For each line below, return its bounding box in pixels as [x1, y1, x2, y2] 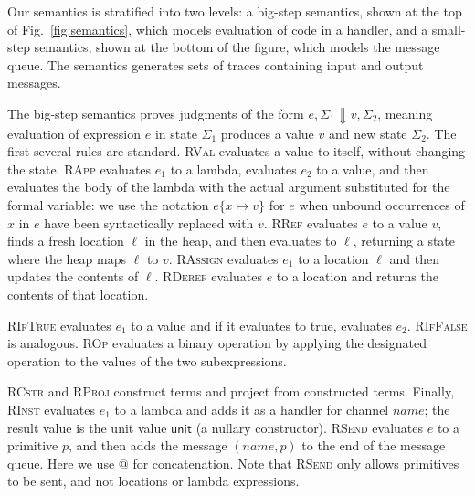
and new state [328, 123, 407, 142]
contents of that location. [7, 285, 149, 304]
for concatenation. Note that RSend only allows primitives [132, 453, 459, 472]
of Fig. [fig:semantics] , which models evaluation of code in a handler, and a [7, 19, 428, 38]
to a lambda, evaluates [170, 159, 297, 178]
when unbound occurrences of [299, 195, 465, 215]
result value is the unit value [7, 417, 167, 437]
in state [154, 123, 197, 142]
